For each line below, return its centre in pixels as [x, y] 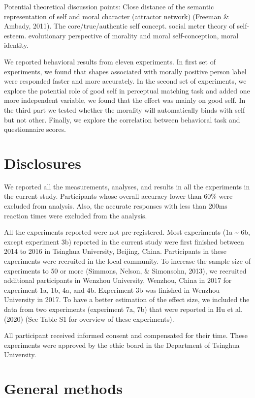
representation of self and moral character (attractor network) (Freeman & [116, 16]
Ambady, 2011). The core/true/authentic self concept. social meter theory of [119, 26]
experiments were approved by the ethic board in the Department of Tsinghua [122, 345]
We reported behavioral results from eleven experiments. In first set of [110, 61]
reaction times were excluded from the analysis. [76, 215]
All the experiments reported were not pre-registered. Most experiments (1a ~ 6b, [127, 232]
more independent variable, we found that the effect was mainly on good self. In [125, 100]
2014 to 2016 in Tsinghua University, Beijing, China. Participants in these [115, 251]
